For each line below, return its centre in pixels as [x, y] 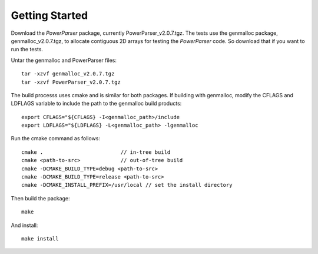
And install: [24, 225]
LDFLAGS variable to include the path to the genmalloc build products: [96, 104]
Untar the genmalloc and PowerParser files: [64, 60]
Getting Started [49, 15]
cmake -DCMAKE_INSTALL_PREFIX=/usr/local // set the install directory [127, 185]
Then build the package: [40, 198]
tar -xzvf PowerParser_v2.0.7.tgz [71, 82]
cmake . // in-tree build [96, 152]
